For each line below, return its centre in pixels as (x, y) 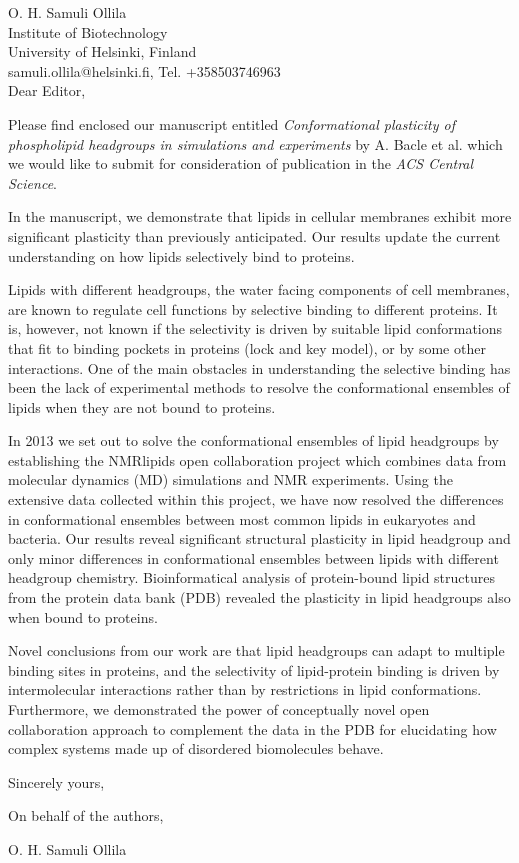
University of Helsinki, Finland (102, 51)
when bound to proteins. (83, 616)
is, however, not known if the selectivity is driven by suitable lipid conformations (255, 328)
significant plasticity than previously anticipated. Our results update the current (254, 235)
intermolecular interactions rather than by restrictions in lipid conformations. (245, 689)
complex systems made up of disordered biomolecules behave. (196, 748)
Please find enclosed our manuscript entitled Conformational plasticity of (232, 123)
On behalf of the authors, (86, 815)
